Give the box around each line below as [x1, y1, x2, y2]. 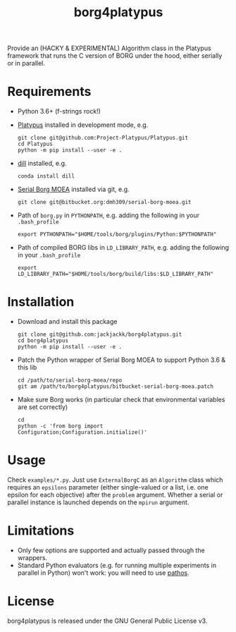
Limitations [7, 523, 75, 539]
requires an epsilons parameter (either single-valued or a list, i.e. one [7, 483, 209, 491]
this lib [17, 363, 37, 372]
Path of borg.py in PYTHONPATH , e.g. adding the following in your [17, 211, 199, 219]
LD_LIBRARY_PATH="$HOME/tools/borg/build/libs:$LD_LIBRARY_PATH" [17, 271, 213, 278]
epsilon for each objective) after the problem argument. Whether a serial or [7, 491, 223, 499]
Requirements [7, 84, 92, 99]
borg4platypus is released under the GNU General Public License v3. [7, 616, 208, 625]
